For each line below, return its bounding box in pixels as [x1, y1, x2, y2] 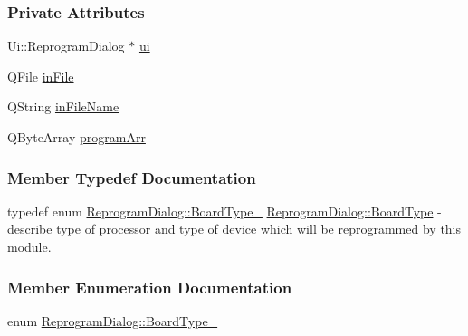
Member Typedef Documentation [7, 166, 256, 188]
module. [7, 237, 52, 255]
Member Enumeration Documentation [7, 275, 292, 298]
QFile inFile [7, 66, 74, 85]
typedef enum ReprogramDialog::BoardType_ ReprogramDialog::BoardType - [7, 201, 442, 220]
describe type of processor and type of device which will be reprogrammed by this [7, 219, 462, 238]
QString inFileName [7, 97, 119, 116]
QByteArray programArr [7, 128, 146, 146]
